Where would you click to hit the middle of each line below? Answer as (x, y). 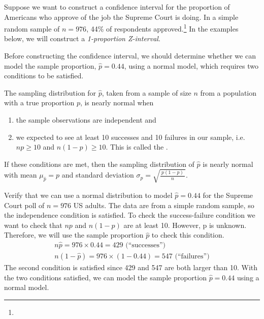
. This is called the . (137, 147)
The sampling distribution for (50, 92)
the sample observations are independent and (86, 120)
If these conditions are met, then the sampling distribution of (99, 164)
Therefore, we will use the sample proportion (74, 235)
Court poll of (24, 205)
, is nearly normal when (117, 103)
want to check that (33, 225)
